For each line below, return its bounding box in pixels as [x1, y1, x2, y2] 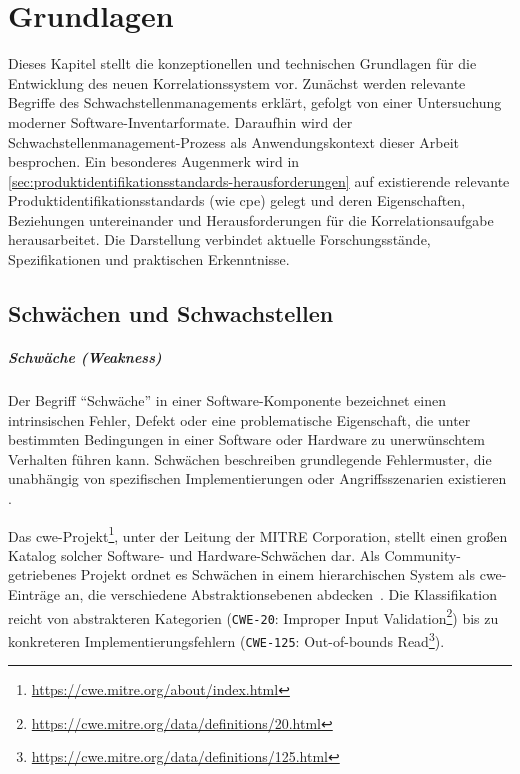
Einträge [8, 584, 60, 604]
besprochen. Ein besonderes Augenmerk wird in [8, 151, 300, 172]
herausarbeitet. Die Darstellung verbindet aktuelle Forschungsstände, [8, 229, 431, 250]
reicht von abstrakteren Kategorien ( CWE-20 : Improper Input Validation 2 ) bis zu [8, 604, 499, 628]
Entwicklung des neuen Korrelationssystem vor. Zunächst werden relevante [8, 72, 466, 93]
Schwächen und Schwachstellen [8, 298, 334, 329]
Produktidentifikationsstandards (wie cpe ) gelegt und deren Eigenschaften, [8, 190, 466, 211]
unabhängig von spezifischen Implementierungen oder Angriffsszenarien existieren [8, 468, 507, 489]
